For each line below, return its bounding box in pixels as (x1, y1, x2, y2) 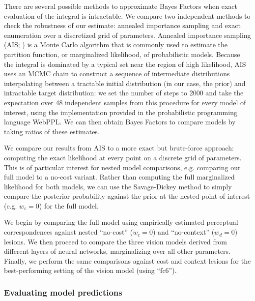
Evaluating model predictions (4, 286, 122, 298)
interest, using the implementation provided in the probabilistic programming (4, 107, 237, 117)
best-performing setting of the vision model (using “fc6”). (4, 265, 177, 275)
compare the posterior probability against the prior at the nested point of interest (4, 191, 250, 201)
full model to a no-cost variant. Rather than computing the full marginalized (4, 172, 235, 182)
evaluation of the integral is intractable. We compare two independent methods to (4, 10, 251, 21)
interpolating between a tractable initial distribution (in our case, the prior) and (4, 78, 246, 88)
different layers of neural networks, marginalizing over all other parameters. (4, 246, 231, 256)
